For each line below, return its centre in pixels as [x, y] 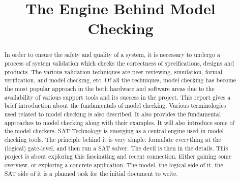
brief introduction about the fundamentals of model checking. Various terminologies [115, 105]
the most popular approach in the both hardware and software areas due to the [109, 88]
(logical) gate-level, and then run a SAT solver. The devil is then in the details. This [116, 148]
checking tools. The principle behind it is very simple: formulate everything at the [113, 139]
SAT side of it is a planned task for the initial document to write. [91, 173]
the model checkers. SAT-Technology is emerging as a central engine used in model [114, 131]
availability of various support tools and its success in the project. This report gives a [117, 97]
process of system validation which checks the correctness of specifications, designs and [119, 63]
